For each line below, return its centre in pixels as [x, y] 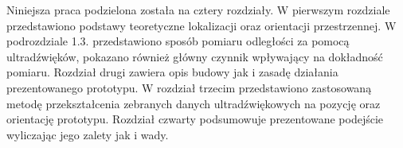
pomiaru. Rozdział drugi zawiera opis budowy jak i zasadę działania [172, 72]
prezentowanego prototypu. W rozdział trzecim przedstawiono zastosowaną [189, 87]
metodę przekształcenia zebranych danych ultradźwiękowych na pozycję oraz [194, 103]
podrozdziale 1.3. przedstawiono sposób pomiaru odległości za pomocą [178, 41]
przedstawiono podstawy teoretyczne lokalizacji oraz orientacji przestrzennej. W [201, 25]
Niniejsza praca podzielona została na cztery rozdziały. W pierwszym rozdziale [198, 10]
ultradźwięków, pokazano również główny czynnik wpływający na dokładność [195, 56]
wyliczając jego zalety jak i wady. [88, 134]
